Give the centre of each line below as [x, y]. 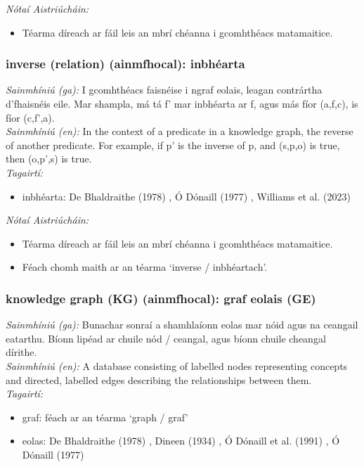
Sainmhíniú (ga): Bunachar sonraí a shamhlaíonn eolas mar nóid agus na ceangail [182, 325]
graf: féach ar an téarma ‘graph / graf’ [105, 417]
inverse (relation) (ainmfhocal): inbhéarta [125, 64]
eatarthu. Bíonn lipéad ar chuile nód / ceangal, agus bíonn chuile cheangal [166, 338]
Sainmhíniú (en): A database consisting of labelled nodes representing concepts [177, 365]
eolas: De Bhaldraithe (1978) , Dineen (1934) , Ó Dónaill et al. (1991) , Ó [181, 441]
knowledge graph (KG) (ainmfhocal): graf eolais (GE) [161, 298]
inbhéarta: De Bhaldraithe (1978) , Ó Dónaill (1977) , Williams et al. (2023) [186, 196]
